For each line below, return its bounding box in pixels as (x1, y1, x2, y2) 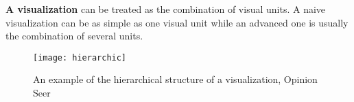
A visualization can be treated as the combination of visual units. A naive (5, 2, 326, 16)
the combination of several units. (5, 29, 143, 43)
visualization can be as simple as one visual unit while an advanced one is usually (5, 15, 349, 29)
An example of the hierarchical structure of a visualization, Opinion (33, 72, 318, 86)
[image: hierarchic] (33, 52, 127, 63)
